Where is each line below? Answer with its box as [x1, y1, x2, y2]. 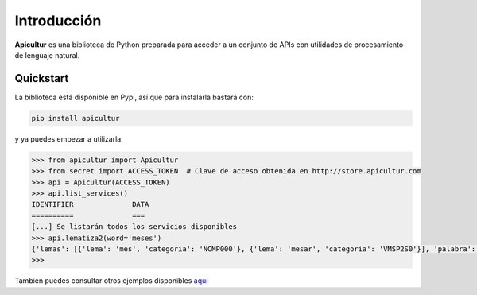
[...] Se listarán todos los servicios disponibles [31, 223, 238, 231]
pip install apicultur [31, 114, 120, 122]
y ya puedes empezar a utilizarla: [14, 134, 123, 143]
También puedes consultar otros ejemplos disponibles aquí [14, 276, 208, 285]
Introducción [14, 12, 102, 29]
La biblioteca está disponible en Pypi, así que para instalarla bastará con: [14, 92, 254, 102]
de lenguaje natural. [14, 50, 80, 60]
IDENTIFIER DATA [31, 200, 149, 209]
